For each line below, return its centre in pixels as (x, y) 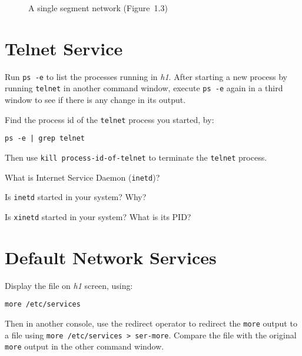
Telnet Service (64, 48)
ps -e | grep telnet (45, 139)
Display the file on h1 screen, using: (69, 285)
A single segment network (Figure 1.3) (98, 8)
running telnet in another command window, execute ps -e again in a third (144, 88)
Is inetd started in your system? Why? (76, 197)
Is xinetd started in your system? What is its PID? (98, 216)
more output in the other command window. (84, 346)
